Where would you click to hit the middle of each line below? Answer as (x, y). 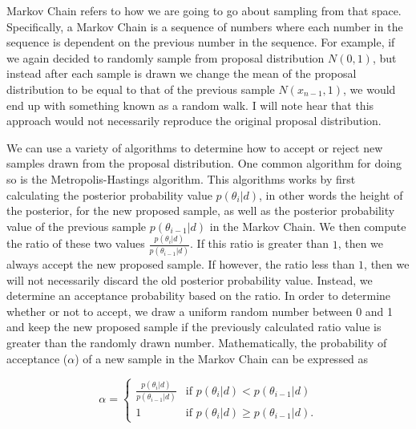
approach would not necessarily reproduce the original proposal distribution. (194, 121)
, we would (370, 89)
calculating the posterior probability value (109, 194)
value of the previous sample (77, 226)
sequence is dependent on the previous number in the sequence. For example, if (201, 42)
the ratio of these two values (76, 243)
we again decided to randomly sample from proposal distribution (166, 57)
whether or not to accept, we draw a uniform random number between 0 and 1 (200, 311)
